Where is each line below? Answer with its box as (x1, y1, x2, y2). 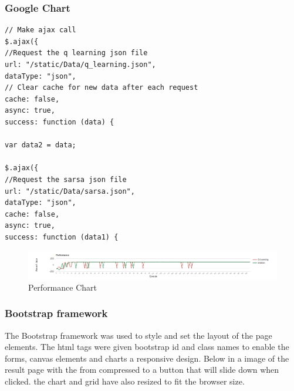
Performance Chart (28, 281, 97, 293)
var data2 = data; (5, 141, 76, 150)
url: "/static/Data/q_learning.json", (5, 60, 156, 69)
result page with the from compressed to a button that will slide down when (5, 363, 279, 376)
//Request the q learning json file (5, 49, 148, 58)
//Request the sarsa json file (5, 175, 127, 184)
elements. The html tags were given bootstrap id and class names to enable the (5, 341, 289, 353)
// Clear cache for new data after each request (5, 83, 198, 92)
